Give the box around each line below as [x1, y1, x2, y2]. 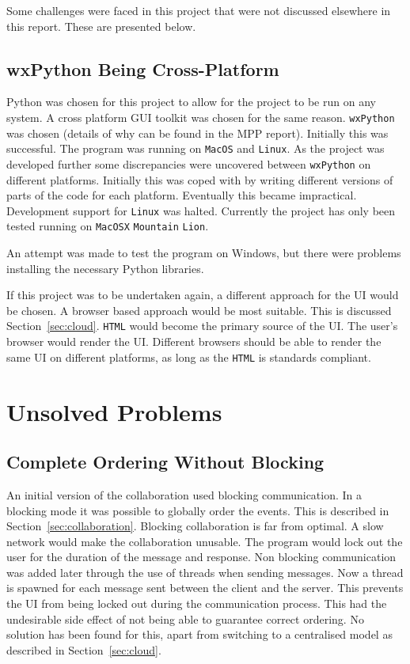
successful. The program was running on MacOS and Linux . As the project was [6, 140, 385, 157]
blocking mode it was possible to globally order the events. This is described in [6, 502, 389, 518]
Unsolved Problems [6, 395, 222, 427]
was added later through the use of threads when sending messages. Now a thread [6, 563, 404, 580]
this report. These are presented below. [6, 17, 196, 34]
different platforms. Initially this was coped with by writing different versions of [6, 171, 393, 188]
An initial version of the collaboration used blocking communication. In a [6, 486, 363, 503]
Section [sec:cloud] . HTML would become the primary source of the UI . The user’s [6, 317, 398, 334]
